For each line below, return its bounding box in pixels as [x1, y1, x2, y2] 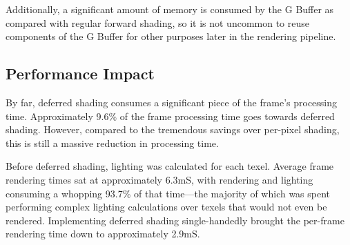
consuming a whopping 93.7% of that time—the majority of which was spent [6, 186, 331, 200]
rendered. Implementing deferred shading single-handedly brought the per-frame [6, 213, 344, 227]
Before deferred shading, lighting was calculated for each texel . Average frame [6, 159, 334, 173]
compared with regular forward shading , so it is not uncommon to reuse [6, 15, 309, 30]
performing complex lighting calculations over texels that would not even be [6, 199, 327, 214]
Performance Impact [6, 63, 155, 84]
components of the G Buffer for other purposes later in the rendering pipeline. [6, 29, 336, 43]
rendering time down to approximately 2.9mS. [6, 226, 200, 241]
